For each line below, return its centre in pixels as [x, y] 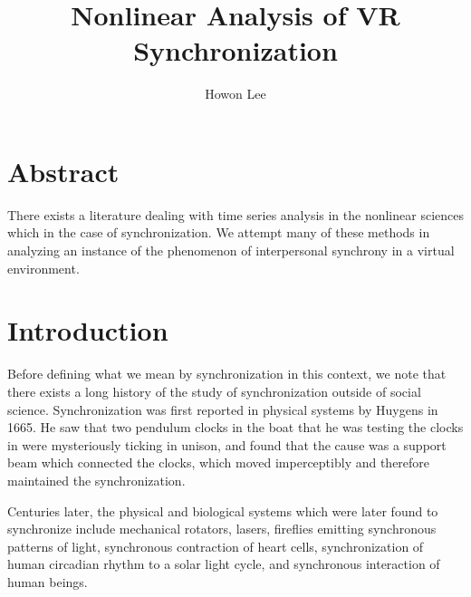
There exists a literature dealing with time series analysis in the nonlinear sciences [235, 214]
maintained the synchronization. [96, 480]
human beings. [48, 581]
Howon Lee [235, 94]
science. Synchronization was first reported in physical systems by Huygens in [223, 409]
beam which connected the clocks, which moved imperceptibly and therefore [219, 462]
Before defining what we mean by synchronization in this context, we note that [227, 374]
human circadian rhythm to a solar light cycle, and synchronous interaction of [224, 564]
